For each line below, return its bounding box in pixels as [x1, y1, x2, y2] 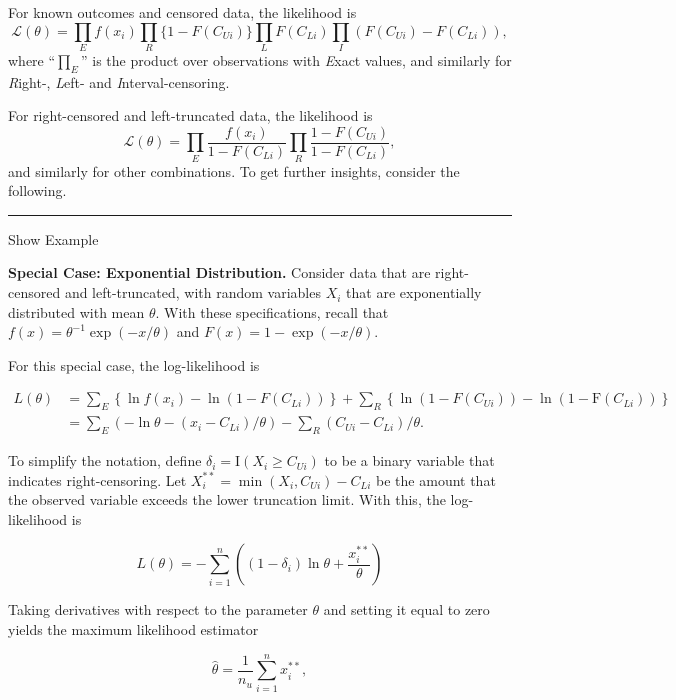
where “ [8, 49, 56, 70]
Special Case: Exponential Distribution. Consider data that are [8, 262, 431, 283]
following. [8, 180, 67, 201]
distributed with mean [8, 301, 145, 322]
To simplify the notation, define [8, 450, 202, 471]
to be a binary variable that [324, 450, 495, 471]
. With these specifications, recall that [155, 301, 389, 322]
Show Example [8, 228, 99, 249]
